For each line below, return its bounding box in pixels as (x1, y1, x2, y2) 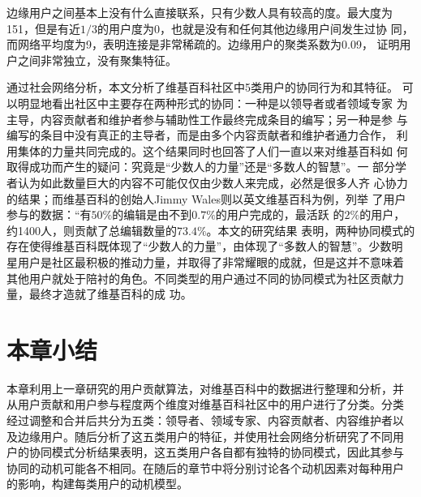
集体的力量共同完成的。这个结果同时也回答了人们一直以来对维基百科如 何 (17, 142, 408, 159)
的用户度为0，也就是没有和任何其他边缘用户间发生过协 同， (97, 19, 414, 36)
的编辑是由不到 (112, 206, 192, 223)
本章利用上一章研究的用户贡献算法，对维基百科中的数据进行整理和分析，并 (6, 379, 404, 396)
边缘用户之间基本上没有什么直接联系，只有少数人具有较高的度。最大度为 (6, 4, 393, 20)
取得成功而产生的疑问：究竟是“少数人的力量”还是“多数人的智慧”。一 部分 (6, 158, 396, 175)
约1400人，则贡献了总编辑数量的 (6, 221, 177, 238)
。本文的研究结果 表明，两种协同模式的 (206, 221, 415, 238)
